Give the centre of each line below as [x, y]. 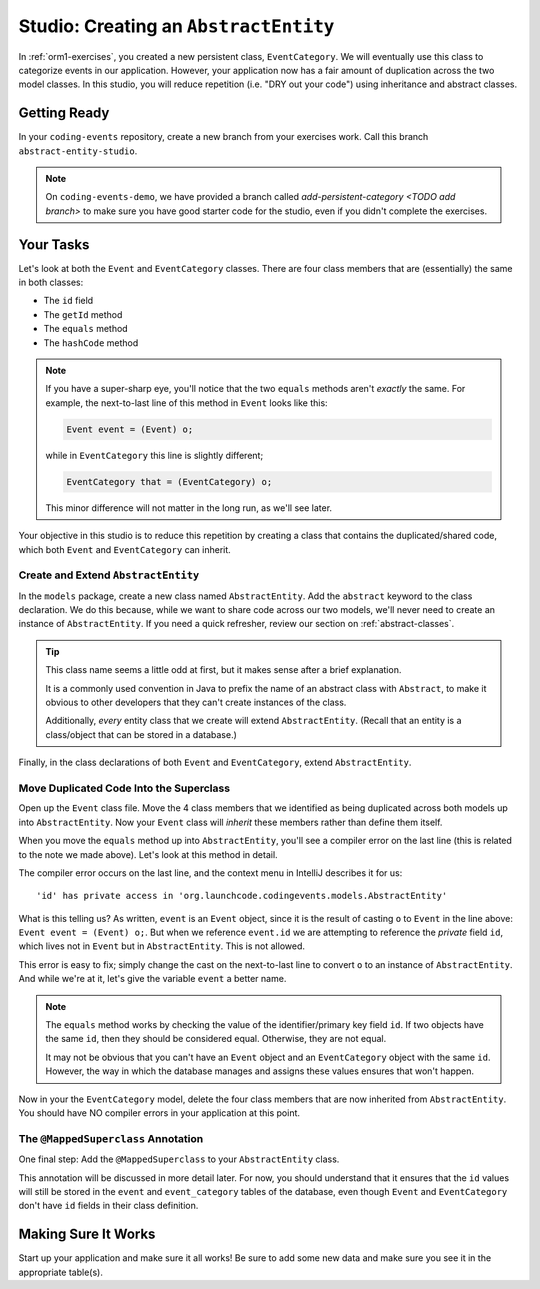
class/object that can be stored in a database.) [141, 734]
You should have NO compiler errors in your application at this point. [159, 1112]
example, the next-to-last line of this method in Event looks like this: [187, 402]
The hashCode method [91, 342]
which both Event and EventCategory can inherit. [125, 549]
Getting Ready [64, 113]
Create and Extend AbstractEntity [109, 575]
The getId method [83, 314]
